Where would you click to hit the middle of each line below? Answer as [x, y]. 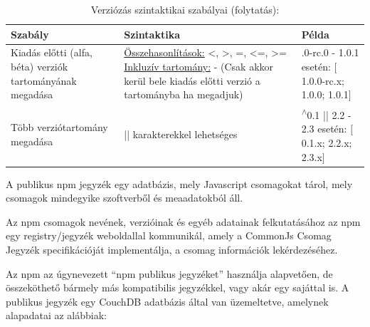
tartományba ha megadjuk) [184, 94]
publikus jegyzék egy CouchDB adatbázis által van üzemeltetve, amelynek [167, 301]
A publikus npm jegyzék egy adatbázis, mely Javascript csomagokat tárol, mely [179, 183]
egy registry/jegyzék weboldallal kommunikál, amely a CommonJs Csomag [169, 235]
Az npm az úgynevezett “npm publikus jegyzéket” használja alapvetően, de [169, 273]
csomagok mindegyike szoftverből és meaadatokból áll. [125, 198]
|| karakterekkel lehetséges [181, 134]
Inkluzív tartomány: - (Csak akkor [199, 67]
